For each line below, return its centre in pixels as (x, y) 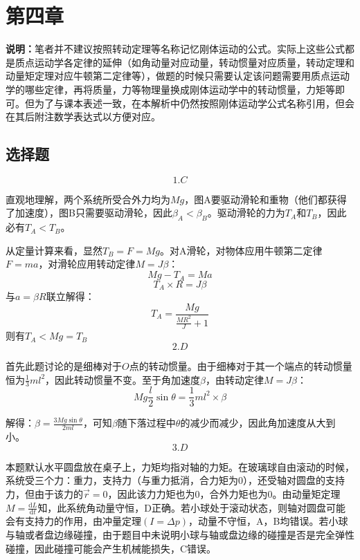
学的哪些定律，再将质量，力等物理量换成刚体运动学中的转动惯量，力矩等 (170, 89)
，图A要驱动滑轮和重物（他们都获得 (265, 199)
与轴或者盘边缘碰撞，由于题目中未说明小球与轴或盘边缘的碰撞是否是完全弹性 (180, 535)
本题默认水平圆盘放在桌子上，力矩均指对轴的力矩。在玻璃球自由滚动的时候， (180, 466)
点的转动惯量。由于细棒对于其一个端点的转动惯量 (241, 365)
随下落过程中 (146, 423)
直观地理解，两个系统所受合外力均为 (88, 199)
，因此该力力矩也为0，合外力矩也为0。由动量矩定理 (224, 494)
